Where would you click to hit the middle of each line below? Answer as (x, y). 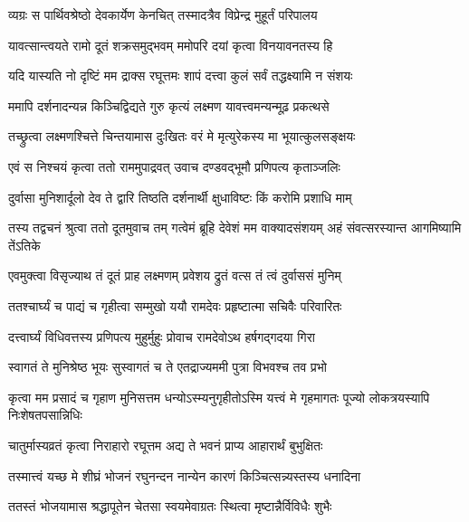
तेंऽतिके (24, 245)
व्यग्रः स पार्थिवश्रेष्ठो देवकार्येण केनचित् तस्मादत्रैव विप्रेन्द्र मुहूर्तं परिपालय (163, 14)
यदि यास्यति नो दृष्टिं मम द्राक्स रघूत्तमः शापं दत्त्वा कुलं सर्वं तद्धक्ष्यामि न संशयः (181, 76)
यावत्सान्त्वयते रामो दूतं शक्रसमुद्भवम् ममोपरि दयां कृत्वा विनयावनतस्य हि (171, 45)
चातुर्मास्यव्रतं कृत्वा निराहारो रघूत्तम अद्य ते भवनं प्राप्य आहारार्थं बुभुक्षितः (166, 445)
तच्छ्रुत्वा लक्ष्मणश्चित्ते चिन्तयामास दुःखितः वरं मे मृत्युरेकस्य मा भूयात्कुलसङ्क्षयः (182, 136)
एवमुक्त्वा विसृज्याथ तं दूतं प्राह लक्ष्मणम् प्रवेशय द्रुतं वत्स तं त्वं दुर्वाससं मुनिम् (175, 275)
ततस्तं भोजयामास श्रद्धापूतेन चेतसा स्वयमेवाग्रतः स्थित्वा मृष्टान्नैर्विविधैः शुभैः (170, 506)
